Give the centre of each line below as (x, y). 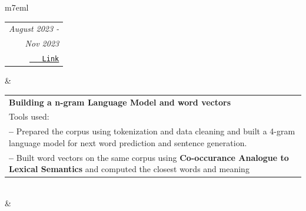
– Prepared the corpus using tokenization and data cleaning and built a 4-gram (152, 131)
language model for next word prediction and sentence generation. (128, 142)
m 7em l (17, 7)
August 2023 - (34, 29)
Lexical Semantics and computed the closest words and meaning (129, 169)
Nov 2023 (42, 43)
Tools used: (29, 116)
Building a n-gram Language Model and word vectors (120, 102)
